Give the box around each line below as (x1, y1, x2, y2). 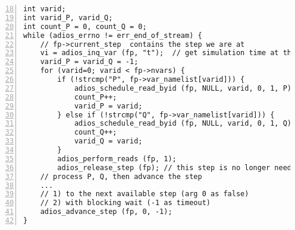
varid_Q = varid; (74, 137, 143, 146)
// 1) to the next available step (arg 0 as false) (40, 190, 249, 199)
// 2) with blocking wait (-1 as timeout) (40, 199, 211, 207)
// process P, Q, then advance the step (40, 172, 202, 181)
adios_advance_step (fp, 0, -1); (40, 207, 172, 216)
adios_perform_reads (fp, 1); (57, 154, 177, 163)
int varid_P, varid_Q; (23, 13, 113, 22)
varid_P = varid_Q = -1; (40, 57, 139, 66)
